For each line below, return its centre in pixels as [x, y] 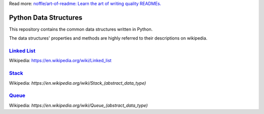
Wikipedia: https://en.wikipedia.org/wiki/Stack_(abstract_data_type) [77, 83]
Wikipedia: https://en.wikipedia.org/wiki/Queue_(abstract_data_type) [78, 105]
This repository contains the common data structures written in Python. [81, 29]
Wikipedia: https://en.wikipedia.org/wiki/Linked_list [60, 61]
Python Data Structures [46, 17]
